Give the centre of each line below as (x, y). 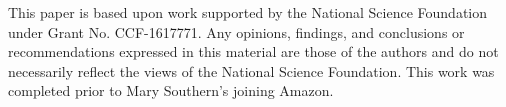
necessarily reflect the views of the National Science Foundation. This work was (251, 70)
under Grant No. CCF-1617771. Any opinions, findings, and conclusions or (236, 31)
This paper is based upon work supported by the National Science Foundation (248, 12)
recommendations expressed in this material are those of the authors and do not (253, 51)
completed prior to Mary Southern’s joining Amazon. (171, 90)
